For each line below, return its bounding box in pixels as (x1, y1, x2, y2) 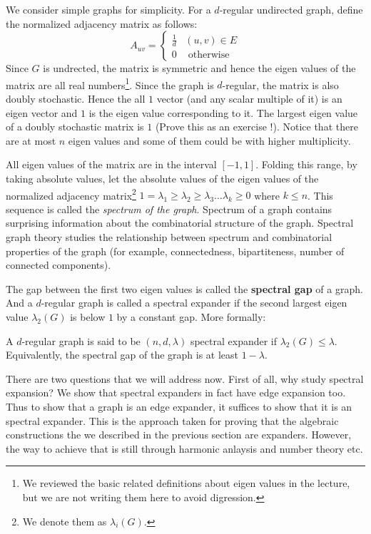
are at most (6, 133, 56, 148)
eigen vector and (6, 105, 78, 120)
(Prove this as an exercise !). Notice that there (155, 119, 358, 134)
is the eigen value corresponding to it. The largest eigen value (88, 105, 358, 120)
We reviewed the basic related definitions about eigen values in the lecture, (22, 476, 350, 491)
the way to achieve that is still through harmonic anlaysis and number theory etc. (6, 441, 363, 456)
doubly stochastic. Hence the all (6, 91, 146, 106)
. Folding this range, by (255, 157, 357, 172)
